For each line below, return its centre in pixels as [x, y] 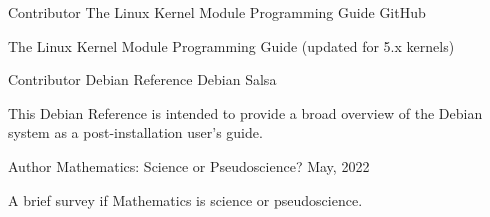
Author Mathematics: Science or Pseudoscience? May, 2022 [189, 165]
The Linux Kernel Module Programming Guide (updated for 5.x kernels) [231, 45]
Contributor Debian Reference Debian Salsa [142, 79]
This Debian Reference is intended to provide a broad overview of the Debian [245, 112]
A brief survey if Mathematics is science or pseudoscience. [185, 199]
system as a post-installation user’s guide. [135, 132]
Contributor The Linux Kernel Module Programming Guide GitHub [217, 12]
